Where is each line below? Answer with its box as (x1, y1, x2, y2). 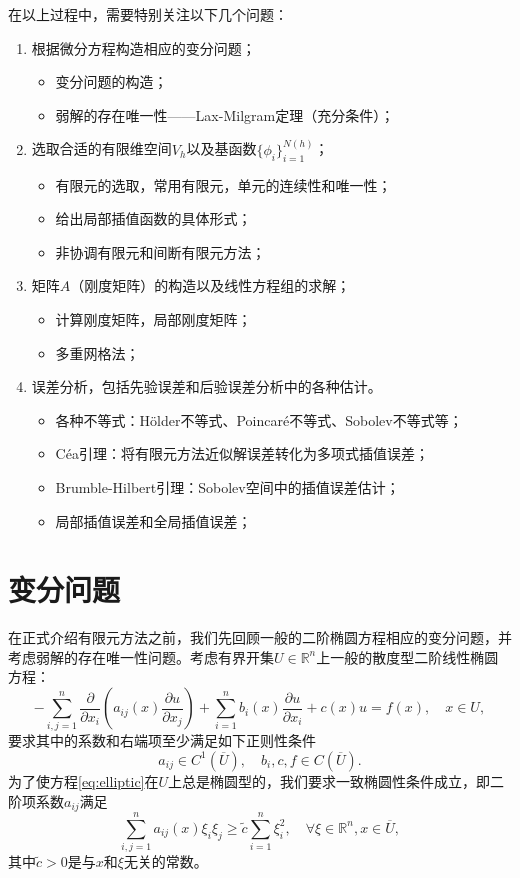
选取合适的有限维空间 (31, 138, 172, 159)
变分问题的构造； (55, 71, 168, 92)
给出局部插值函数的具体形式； (55, 208, 252, 229)
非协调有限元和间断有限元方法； (55, 241, 266, 262)
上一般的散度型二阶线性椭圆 (316, 646, 499, 667)
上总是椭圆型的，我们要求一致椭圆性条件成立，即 (168, 770, 491, 791)
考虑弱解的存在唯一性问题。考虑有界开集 (8, 646, 274, 667)
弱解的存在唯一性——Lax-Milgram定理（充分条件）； (55, 104, 395, 125)
